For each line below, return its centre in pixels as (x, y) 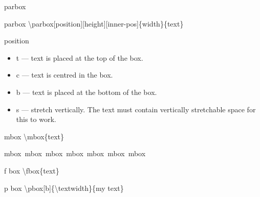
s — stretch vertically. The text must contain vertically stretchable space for (136, 109)
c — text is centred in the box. (64, 75)
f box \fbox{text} (32, 170)
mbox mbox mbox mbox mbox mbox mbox (75, 153)
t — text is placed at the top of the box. (80, 57)
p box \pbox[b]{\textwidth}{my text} (64, 188)
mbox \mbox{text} (34, 136)
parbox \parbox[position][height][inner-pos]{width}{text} (94, 23)
